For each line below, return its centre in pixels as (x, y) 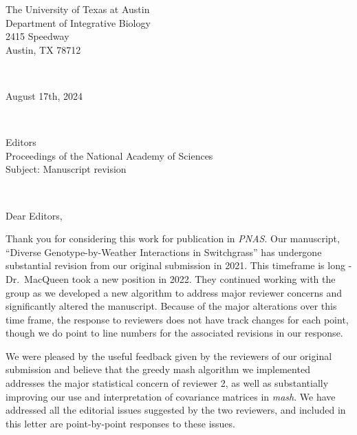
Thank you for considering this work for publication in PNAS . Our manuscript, (173, 238)
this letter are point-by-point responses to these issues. (120, 423)
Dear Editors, (34, 215)
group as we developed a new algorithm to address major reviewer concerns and (174, 292)
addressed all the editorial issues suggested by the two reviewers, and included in (176, 410)
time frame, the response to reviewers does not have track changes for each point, (177, 319)
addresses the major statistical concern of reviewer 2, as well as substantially (167, 383)
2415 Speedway (37, 36)
